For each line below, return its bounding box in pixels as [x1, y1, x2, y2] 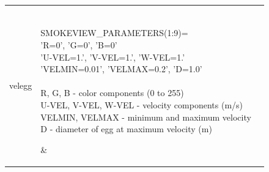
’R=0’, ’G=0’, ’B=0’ [40, 38, 117, 51]
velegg [9, 78, 32, 91]
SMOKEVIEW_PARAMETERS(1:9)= [40, 26, 188, 39]
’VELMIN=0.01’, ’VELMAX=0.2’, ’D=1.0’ [40, 62, 202, 75]
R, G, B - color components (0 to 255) [40, 86, 184, 99]
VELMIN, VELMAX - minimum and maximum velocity [40, 110, 251, 123]
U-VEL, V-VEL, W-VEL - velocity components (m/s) [40, 98, 243, 111]
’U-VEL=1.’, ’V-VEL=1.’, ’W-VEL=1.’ [40, 50, 185, 63]
